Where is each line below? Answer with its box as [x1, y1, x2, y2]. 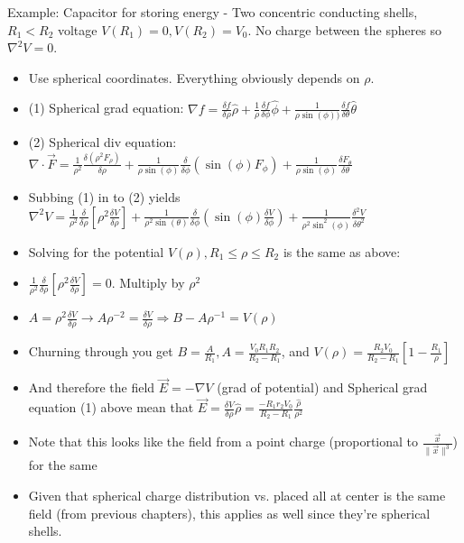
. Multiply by [111, 273, 185, 292]
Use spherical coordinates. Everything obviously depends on [28, 68, 360, 87]
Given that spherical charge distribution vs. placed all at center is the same [28, 485, 446, 504]
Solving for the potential [28, 242, 164, 261]
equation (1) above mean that [28, 398, 194, 417]
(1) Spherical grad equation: [28, 98, 184, 117]
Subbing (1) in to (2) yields [28, 188, 181, 207]
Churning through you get [28, 342, 173, 361]
